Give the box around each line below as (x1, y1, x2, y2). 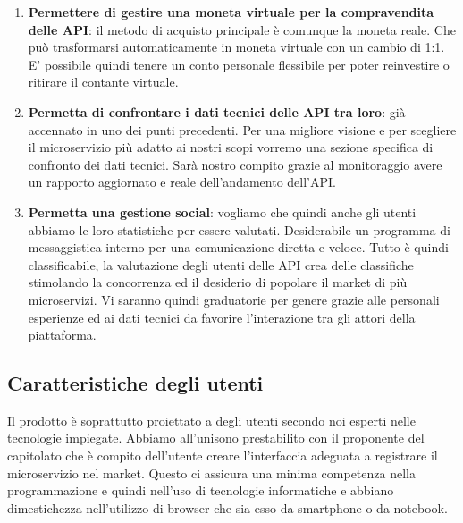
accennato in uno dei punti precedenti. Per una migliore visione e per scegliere (28, 120, 457, 139)
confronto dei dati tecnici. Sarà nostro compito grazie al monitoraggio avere (28, 155, 442, 173)
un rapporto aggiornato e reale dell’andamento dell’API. (28, 173, 336, 191)
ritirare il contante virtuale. (28, 72, 179, 91)
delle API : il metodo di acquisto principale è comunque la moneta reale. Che (28, 20, 456, 38)
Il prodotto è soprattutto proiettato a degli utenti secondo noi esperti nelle (7, 410, 416, 429)
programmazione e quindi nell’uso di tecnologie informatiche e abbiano (7, 481, 394, 500)
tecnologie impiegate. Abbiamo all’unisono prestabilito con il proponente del (7, 428, 425, 447)
